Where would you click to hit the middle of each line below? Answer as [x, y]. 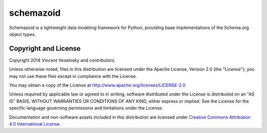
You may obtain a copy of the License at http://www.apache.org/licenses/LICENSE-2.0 [97, 85]
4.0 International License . [35, 124]
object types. [22, 34]
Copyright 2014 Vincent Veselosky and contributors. [62, 60]
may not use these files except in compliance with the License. [73, 76]
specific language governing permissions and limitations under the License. [86, 108]
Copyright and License [45, 49]
